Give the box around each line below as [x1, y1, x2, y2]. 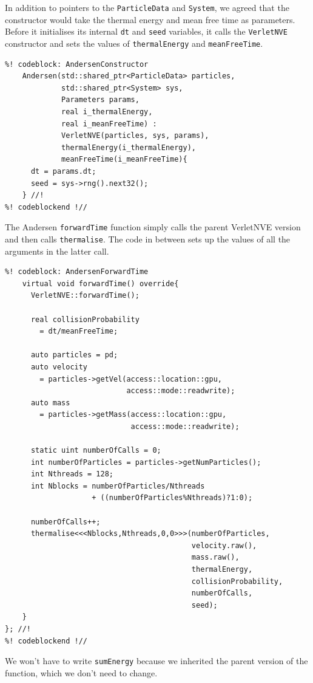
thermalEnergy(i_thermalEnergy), [61, 143, 196, 152]
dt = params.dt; [30, 166, 96, 176]
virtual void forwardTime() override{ [22, 279, 179, 288]
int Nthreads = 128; [30, 470, 113, 479]
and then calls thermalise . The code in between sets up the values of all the [5, 232, 291, 245]
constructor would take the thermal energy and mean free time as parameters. [5, 13, 295, 26]
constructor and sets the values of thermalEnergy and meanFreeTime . [5, 36, 263, 49]
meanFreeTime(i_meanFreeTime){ [61, 155, 187, 164]
